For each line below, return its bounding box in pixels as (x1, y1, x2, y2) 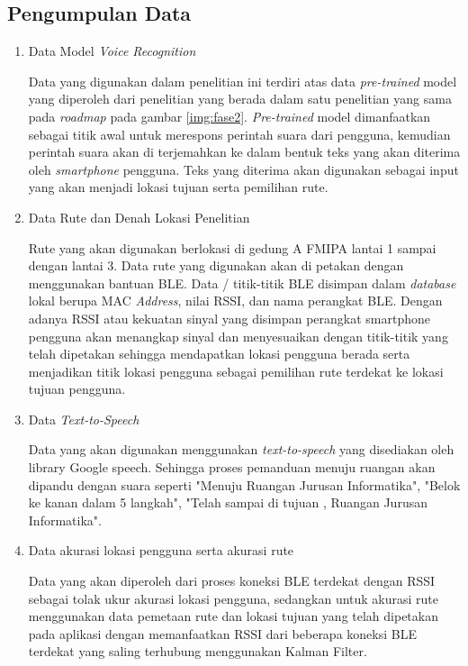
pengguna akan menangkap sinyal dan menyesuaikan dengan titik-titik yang (28, 326, 448, 345)
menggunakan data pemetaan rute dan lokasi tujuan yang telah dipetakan (28, 607, 438, 625)
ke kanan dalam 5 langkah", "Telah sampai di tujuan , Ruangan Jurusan (28, 493, 427, 512)
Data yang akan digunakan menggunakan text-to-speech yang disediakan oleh (28, 440, 454, 459)
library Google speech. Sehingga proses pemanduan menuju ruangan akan (28, 458, 436, 477)
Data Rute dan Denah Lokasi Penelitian (28, 207, 250, 226)
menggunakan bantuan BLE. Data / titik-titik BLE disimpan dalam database (28, 273, 456, 292)
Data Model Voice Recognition (28, 41, 196, 60)
